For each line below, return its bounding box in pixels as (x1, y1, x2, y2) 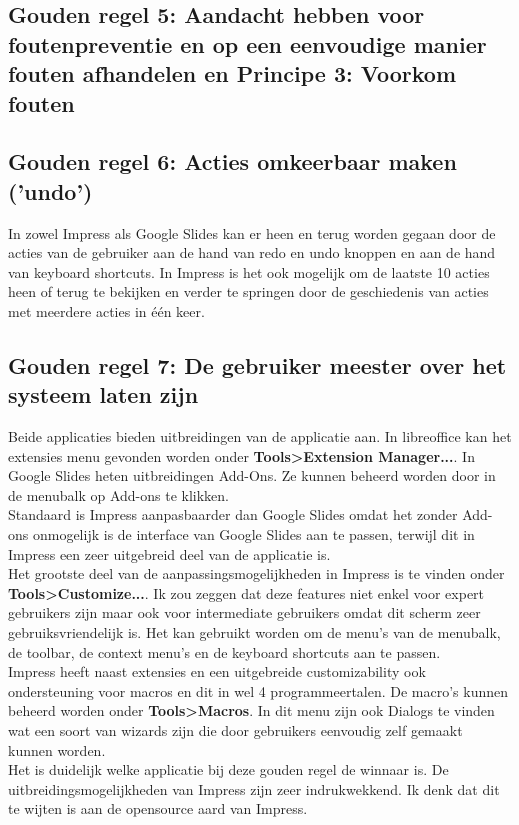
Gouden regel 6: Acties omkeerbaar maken (8, 146, 457, 177)
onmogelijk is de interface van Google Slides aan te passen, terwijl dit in (32, 524, 475, 545)
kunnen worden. (8, 739, 106, 760)
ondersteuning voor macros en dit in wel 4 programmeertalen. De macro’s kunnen (8, 680, 509, 701)
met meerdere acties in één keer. (8, 300, 205, 321)
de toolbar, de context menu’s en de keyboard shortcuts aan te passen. (8, 641, 441, 662)
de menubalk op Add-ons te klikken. (8, 484, 229, 505)
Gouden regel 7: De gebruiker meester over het (8, 349, 507, 380)
